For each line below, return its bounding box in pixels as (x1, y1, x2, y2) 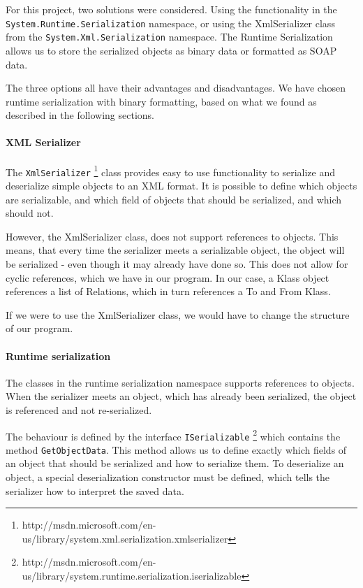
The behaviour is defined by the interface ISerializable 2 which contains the (6, 426, 341, 443)
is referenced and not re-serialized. (6, 402, 152, 417)
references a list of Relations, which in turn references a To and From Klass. (6, 284, 331, 299)
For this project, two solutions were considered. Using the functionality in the (6, 2, 337, 16)
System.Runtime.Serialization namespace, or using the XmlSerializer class (6, 15, 335, 30)
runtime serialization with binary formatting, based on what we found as (6, 94, 317, 108)
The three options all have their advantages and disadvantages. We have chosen (6, 80, 346, 95)
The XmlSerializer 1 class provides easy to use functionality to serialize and (6, 162, 335, 179)
